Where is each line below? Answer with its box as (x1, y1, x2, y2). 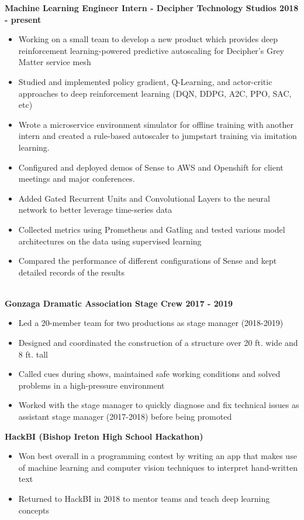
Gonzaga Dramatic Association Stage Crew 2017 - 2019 (5, 297, 233, 309)
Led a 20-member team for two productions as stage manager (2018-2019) (18, 317, 284, 329)
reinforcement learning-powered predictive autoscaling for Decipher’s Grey (18, 44, 285, 56)
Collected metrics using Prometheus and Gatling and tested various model (18, 223, 285, 235)
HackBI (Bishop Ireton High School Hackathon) (5, 430, 203, 442)
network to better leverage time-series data (18, 203, 172, 216)
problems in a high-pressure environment (18, 379, 165, 391)
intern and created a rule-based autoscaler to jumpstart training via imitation (18, 130, 297, 142)
